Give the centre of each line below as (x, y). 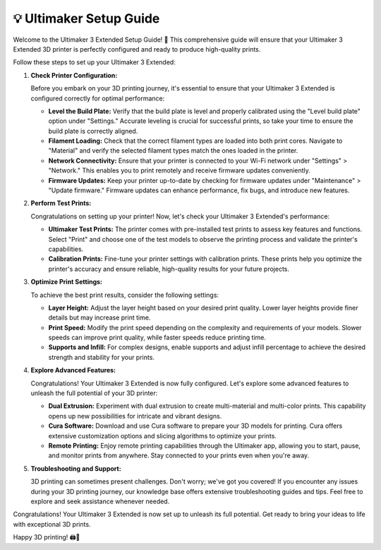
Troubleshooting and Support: (76, 468)
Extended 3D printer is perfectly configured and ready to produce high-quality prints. (137, 49)
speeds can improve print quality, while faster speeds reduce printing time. (157, 338)
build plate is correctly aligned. (93, 131)
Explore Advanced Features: (73, 370)
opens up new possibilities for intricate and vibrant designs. (135, 416)
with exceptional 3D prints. (52, 524)
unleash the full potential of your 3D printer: (94, 393)
